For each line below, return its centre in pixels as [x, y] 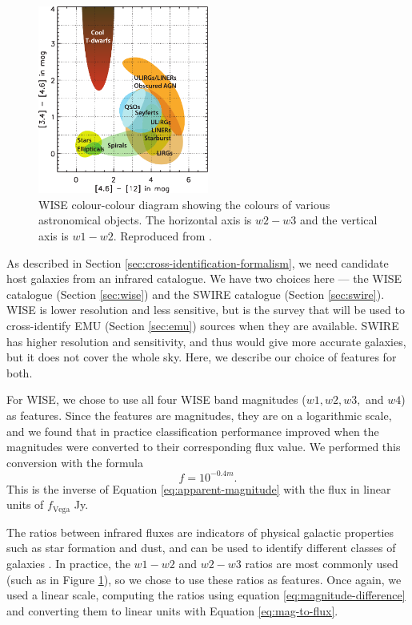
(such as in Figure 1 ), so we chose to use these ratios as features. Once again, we [204, 579]
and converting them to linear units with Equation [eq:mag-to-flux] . [172, 610]
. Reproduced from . [162, 236]
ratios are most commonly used [322, 564]
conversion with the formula [75, 462]
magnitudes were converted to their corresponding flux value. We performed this [204, 447]
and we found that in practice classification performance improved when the [193, 431]
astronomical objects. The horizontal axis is [145, 220]
